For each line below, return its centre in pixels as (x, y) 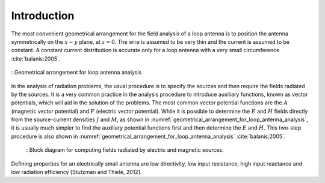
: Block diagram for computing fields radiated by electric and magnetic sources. (125, 150)
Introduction (43, 16)
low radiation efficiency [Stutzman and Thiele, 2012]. (76, 172)
